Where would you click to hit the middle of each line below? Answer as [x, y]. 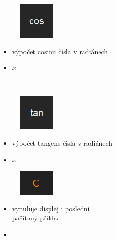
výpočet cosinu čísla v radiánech [60, 51]
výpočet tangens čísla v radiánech [62, 143]
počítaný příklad [36, 218]
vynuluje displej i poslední [51, 208]
